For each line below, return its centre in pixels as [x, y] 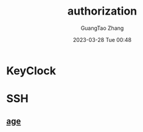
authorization [102, 11]
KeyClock [31, 71]
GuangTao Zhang [102, 28]
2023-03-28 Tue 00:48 [102, 40]
